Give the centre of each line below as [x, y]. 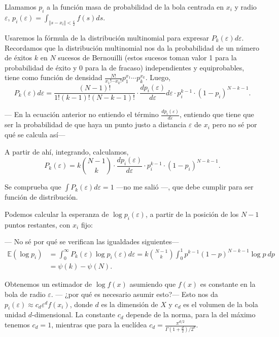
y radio [246, 7]
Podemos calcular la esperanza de [57, 214]
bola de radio [25, 294]
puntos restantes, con [38, 224]
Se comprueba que [33, 187]
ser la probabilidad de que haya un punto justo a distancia [96, 124]
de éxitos [19, 58]
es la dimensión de [130, 304]
